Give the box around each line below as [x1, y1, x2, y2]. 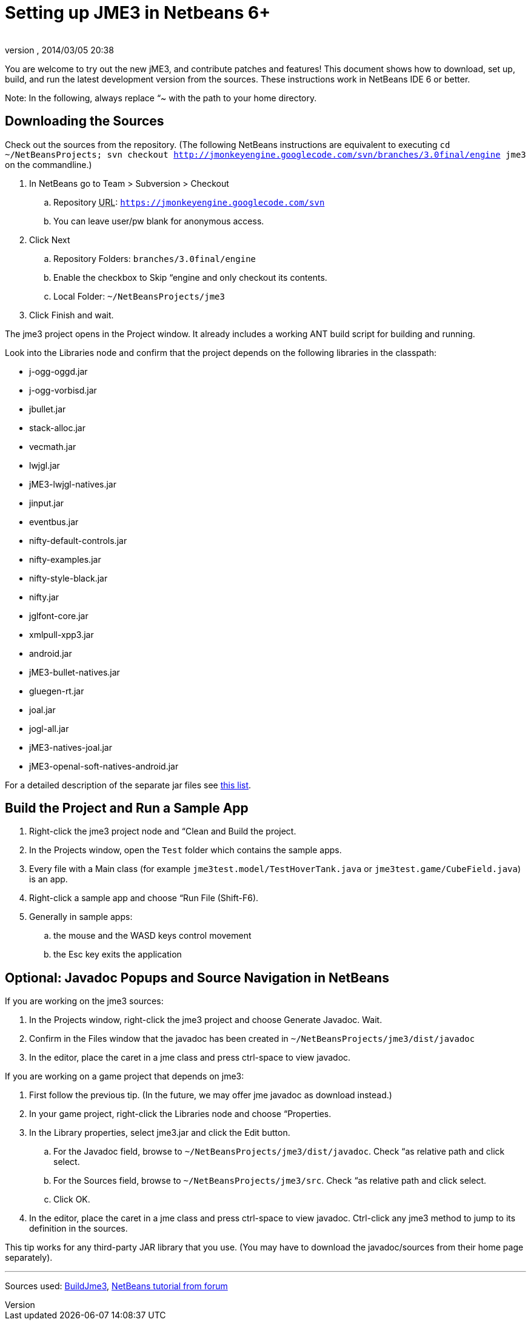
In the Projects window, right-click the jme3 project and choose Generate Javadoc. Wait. [29, 1015, 382, 1025]
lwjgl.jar [29, 460, 60, 471]
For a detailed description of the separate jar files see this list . [5, 779, 252, 790]
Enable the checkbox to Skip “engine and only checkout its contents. [53, 272, 327, 283]
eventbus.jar [29, 516, 79, 527]
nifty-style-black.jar [29, 572, 108, 583]
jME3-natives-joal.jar [29, 742, 112, 753]
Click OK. [53, 1194, 90, 1205]
